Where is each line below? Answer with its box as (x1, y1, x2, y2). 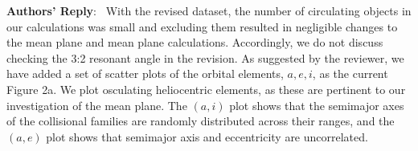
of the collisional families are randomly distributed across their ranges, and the (6, 112, 395, 129)
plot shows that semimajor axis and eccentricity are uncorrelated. (46, 128, 368, 145)
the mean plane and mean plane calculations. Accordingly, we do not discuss (6, 34, 383, 51)
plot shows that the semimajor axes (229, 96, 404, 113)
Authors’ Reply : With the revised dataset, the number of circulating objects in (6, 2, 412, 18)
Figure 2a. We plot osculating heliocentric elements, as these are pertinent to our (6, 80, 406, 97)
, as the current (312, 65, 388, 82)
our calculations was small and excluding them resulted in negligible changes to (6, 18, 398, 35)
